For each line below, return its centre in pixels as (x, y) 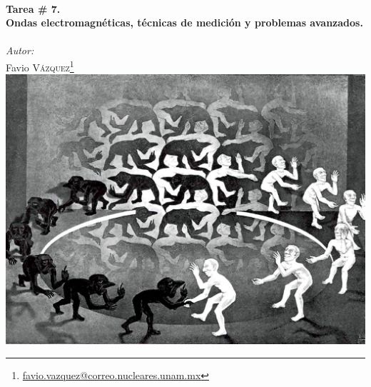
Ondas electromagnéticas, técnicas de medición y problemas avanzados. (184, 22)
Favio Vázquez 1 (40, 66)
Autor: (20, 50)
